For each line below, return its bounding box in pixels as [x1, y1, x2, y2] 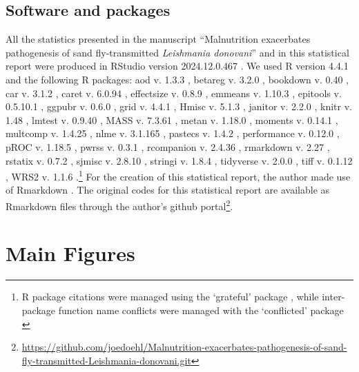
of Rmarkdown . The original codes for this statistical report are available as [6, 183, 330, 197]
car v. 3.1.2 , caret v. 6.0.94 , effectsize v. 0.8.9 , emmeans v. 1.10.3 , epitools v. [6, 85, 342, 100]
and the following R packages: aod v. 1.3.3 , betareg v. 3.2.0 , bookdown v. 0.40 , [6, 72, 349, 86]
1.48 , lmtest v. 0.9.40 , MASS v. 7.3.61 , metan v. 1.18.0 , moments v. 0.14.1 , [6, 112, 338, 127]
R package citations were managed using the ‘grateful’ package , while [21, 289, 319, 304]
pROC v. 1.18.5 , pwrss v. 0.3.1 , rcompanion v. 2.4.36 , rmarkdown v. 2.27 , [6, 139, 330, 154]
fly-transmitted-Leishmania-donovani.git [21, 353, 191, 367]
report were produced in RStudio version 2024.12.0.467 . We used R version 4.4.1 [6, 59, 349, 73]
